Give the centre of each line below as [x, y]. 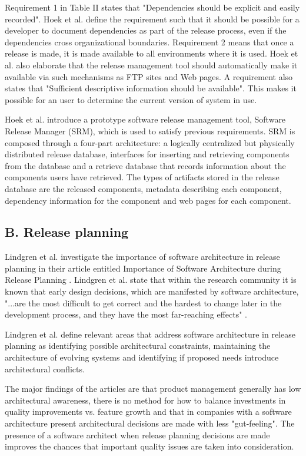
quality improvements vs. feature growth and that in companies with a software [148, 412]
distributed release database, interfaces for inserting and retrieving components [147, 154]
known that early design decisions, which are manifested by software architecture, [152, 291]
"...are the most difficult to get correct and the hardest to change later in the [143, 303]
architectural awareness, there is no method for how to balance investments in [145, 400]
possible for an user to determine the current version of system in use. [131, 99]
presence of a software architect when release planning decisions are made [137, 434]
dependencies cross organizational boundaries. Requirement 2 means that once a [149, 42]
